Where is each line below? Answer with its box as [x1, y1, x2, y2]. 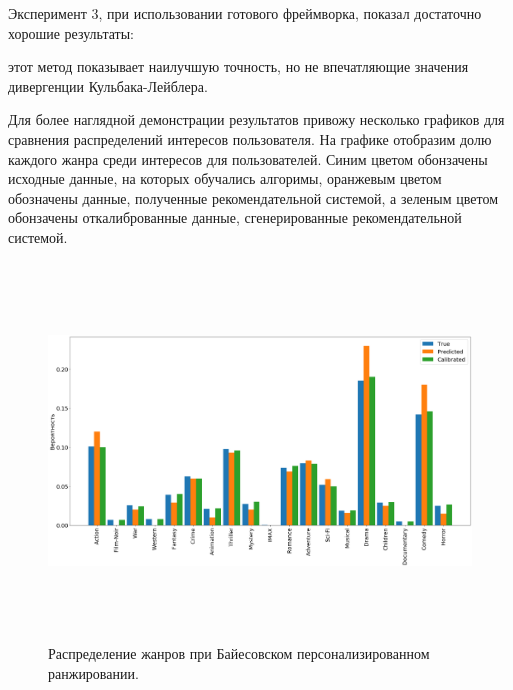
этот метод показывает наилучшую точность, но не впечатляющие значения [8, 56, 469, 77]
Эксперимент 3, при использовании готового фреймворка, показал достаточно [8, 3, 482, 23]
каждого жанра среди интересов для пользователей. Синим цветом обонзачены [8, 148, 488, 169]
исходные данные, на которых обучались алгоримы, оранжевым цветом [8, 168, 442, 189]
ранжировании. [48, 662, 139, 683]
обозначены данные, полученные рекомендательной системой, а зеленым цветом [8, 187, 499, 208]
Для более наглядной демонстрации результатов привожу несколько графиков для [8, 109, 505, 130]
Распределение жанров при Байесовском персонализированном [48, 643, 430, 664]
